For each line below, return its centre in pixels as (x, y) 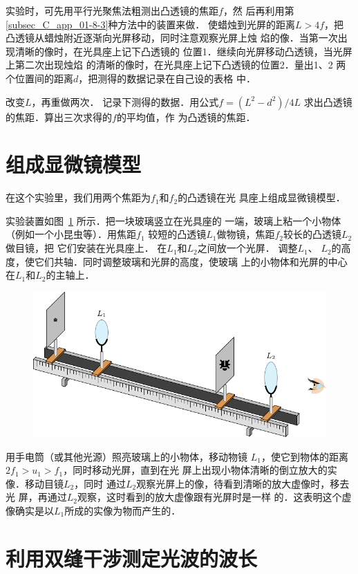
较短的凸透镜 (177, 234)
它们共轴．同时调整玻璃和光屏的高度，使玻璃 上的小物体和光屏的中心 (191, 261)
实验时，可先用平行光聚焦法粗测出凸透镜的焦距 (112, 10)
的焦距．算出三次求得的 (59, 117)
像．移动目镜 (35, 483)
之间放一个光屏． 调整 (247, 248)
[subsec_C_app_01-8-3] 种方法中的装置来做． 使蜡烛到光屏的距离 (150, 24)
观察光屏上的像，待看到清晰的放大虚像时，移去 (243, 483)
